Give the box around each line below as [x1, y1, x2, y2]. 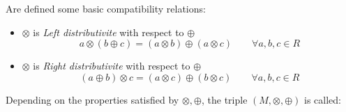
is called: [304, 92, 341, 106]
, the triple [201, 92, 248, 106]
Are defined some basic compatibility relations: [6, 1, 206, 15]
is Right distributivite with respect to [33, 58, 190, 73]
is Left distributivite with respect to [33, 24, 184, 39]
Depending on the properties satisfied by [6, 92, 179, 106]
